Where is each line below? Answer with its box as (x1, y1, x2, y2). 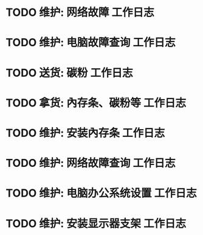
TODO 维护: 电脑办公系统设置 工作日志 (5, 186, 197, 200)
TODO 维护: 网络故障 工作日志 (5, 5, 154, 19)
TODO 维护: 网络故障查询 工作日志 (5, 156, 176, 170)
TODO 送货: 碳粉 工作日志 (5, 66, 133, 80)
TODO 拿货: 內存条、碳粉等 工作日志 (5, 96, 187, 110)
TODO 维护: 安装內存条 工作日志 (5, 126, 165, 140)
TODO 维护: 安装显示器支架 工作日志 (5, 217, 187, 230)
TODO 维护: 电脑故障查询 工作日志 (5, 36, 176, 49)
